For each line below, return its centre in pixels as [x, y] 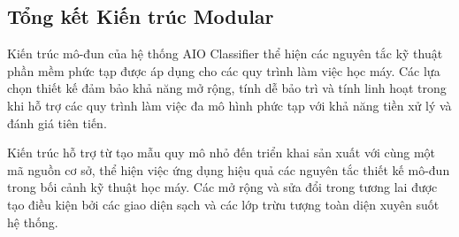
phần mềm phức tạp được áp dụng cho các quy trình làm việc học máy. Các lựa [224, 70]
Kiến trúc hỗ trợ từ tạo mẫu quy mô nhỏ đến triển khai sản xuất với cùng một [221, 153]
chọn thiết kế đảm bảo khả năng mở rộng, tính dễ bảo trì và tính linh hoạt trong [227, 88]
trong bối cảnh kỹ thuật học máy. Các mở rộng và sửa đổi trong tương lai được [222, 187]
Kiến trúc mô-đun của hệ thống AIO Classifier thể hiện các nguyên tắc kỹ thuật [225, 54]
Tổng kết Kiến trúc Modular [141, 16]
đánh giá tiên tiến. [57, 122]
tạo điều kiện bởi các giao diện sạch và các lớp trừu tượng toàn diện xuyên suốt [223, 204]
